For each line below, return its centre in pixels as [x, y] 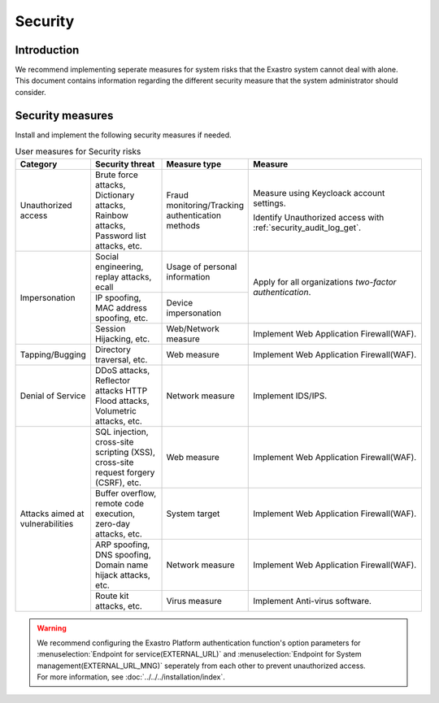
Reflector [112, 380]
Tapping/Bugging [53, 354]
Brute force [116, 175]
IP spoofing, [118, 297]
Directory [113, 349]
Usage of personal [202, 267]
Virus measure [194, 601]
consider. [30, 92]
